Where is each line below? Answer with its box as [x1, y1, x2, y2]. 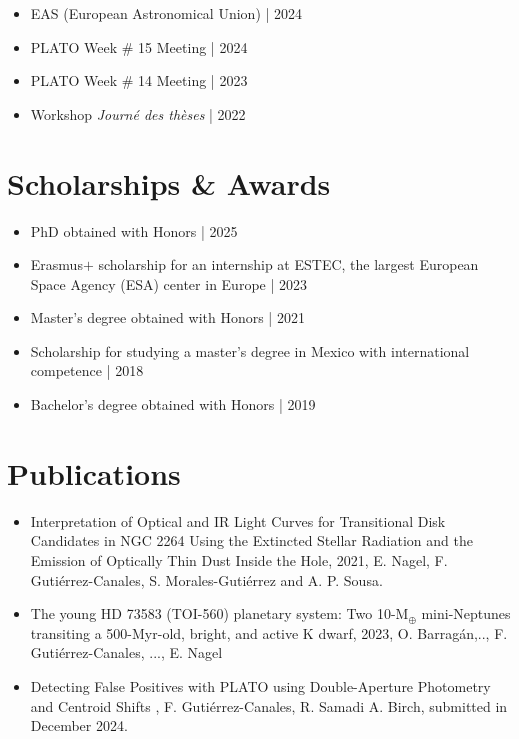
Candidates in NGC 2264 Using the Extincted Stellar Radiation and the [30, 530, 473, 551]
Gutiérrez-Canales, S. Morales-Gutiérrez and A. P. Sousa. [30, 569, 383, 590]
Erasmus [30, 254, 83, 275]
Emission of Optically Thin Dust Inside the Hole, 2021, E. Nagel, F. [30, 549, 448, 570]
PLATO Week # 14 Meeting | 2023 [30, 70, 248, 91]
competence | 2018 [30, 360, 144, 381]
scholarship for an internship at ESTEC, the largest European [98, 254, 479, 275]
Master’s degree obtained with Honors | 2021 [30, 307, 305, 328]
